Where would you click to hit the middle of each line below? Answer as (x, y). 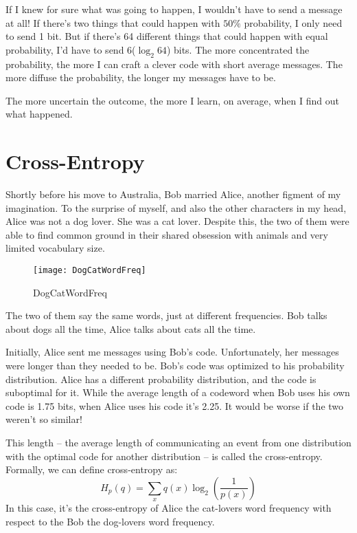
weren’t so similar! (44, 419)
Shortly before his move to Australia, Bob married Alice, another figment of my (173, 194)
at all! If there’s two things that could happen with (113, 22)
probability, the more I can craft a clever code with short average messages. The (174, 64)
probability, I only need (293, 22)
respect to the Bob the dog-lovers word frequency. (110, 521)
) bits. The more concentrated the (238, 49)
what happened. (39, 114)
